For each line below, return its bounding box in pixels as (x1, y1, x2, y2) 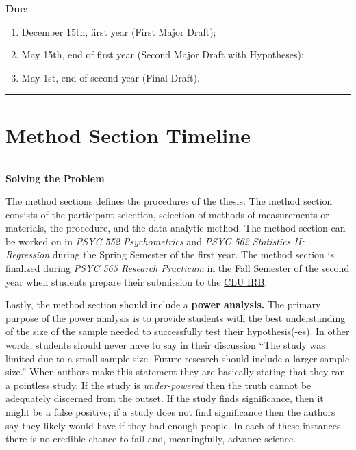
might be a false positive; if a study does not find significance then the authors (5, 405, 335, 418)
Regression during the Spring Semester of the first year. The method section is (5, 247, 334, 262)
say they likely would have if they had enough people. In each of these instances (5, 418, 341, 432)
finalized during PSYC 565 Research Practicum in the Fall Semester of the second (5, 261, 350, 275)
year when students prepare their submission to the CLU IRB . (5, 274, 268, 288)
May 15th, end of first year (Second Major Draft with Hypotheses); (21, 47, 304, 62)
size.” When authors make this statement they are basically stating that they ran (5, 364, 346, 379)
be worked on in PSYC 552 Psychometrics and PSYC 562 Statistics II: (5, 234, 305, 248)
